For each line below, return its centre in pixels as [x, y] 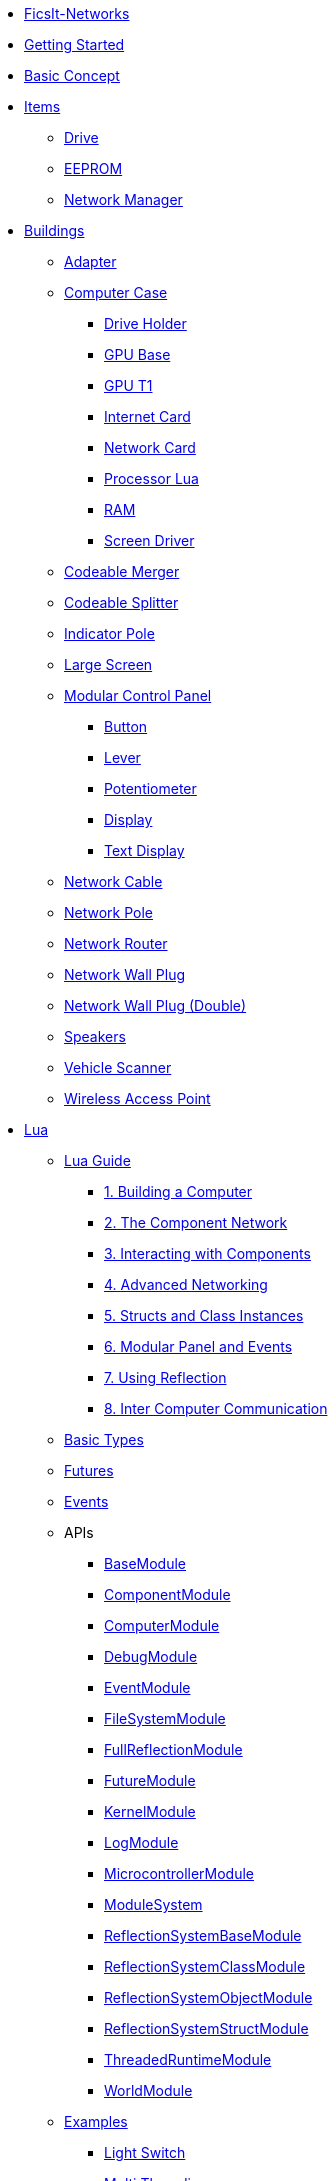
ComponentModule [167, 1594]
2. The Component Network [196, 1222]
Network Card [150, 447]
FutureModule [150, 1780]
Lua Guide [97, 1160]
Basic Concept [72, 75]
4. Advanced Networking [186, 1284]
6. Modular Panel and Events [198, 1346]
